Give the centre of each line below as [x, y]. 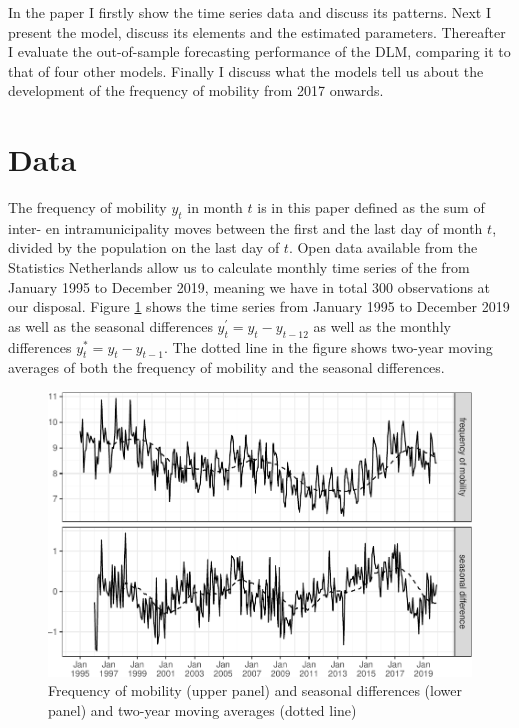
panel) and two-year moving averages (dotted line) [202, 709]
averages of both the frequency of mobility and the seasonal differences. [226, 367]
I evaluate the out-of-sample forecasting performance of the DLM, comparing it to [259, 51]
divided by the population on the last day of [144, 247]
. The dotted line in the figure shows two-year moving [328, 346]
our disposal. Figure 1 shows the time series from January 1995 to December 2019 [259, 306]
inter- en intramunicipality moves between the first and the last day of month [245, 227]
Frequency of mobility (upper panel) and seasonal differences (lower [255, 690]
